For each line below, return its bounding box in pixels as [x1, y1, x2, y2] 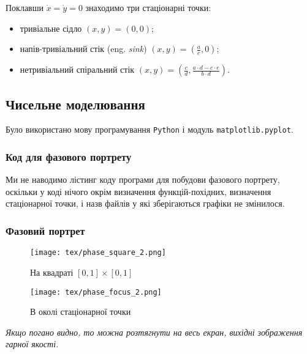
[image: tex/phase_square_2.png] [30, 248, 166, 257]
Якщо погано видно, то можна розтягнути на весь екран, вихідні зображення [6, 325, 303, 338]
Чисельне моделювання [6, 94, 145, 113]
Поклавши [6, 1, 44, 13]
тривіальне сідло [20, 21, 82, 34]
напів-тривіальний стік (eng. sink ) [20, 42, 147, 55]
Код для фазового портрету [6, 149, 132, 164]
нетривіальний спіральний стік [20, 63, 135, 76]
